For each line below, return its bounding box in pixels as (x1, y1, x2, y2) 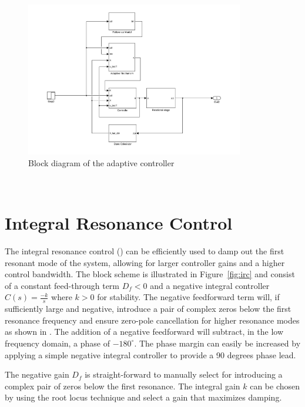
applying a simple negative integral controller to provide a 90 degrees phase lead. (5, 348, 296, 361)
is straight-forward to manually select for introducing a (85, 368, 283, 381)
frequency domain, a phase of (5, 337, 110, 349)
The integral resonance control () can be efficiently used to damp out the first (5, 244, 284, 257)
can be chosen (250, 379, 300, 392)
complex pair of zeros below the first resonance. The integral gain (5, 379, 240, 392)
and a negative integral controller (150, 279, 270, 291)
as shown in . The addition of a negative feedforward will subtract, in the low (5, 325, 284, 338)
